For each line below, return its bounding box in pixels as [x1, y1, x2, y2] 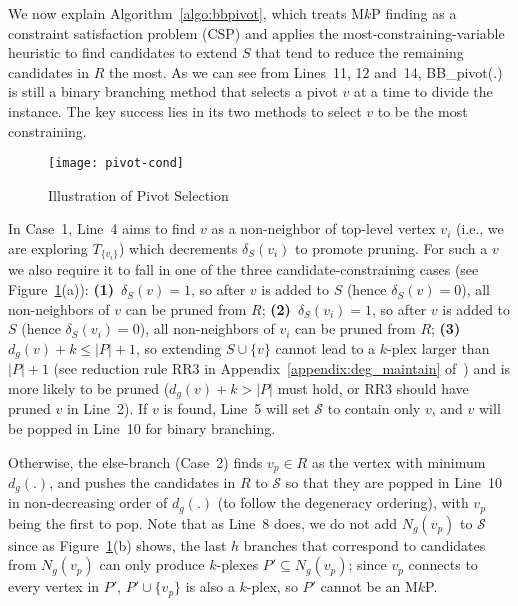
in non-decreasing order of [8, 492, 168, 513]
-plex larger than [387, 337, 490, 358]
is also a [185, 576, 235, 597]
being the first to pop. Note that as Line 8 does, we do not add [8, 512, 397, 533]
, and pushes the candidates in [49, 471, 236, 492]
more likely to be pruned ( [8, 377, 170, 398]
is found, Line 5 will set [163, 398, 310, 419]
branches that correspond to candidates [243, 534, 486, 555]
